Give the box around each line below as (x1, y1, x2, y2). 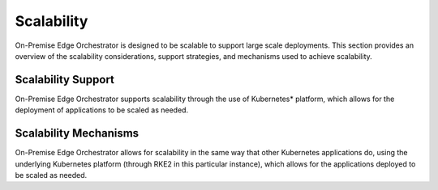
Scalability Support (15, 73, 115, 87)
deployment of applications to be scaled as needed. (15, 105, 189, 115)
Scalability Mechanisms (15, 126, 140, 141)
